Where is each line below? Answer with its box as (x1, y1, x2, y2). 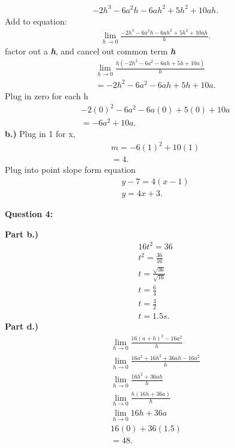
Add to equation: (5, 14, 67, 27)
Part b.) (5, 227, 39, 240)
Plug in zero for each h (5, 89, 88, 102)
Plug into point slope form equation (5, 163, 136, 176)
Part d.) (5, 320, 39, 333)
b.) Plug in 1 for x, (5, 127, 75, 140)
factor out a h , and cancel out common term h (5, 45, 176, 57)
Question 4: (5, 207, 53, 220)
